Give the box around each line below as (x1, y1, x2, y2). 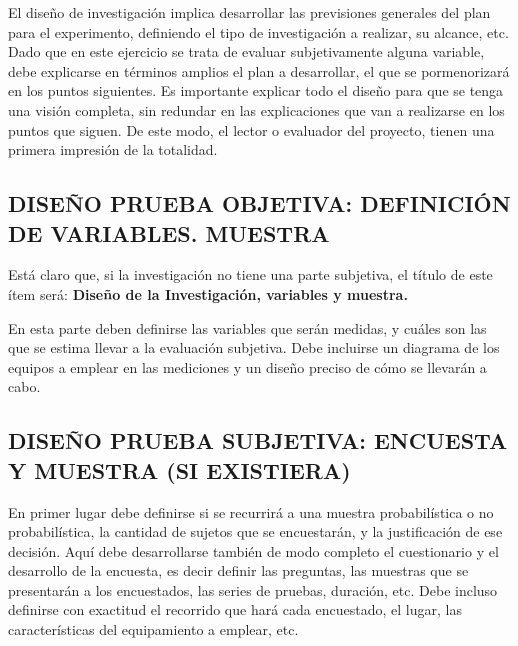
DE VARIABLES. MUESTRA (8, 217, 330, 248)
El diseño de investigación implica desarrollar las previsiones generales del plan (8, 2, 491, 22)
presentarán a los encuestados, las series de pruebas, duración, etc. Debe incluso (8, 579, 498, 600)
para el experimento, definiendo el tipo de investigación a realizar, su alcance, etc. (8, 21, 509, 42)
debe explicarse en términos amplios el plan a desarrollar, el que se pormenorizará (8, 60, 510, 81)
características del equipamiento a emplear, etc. (8, 619, 299, 640)
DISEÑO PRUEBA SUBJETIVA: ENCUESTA (8, 425, 508, 456)
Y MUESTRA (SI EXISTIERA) (8, 454, 351, 485)
